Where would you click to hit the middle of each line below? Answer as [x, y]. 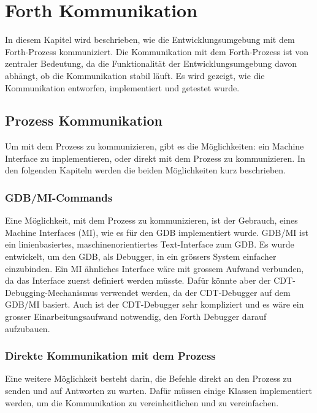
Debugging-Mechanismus [52, 292]
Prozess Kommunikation [84, 120]
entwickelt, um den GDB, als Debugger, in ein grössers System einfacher [141, 256]
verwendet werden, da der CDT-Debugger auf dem [195, 292]
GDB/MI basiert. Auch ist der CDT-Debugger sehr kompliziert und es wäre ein [155, 304]
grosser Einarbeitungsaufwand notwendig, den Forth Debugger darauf [136, 316]
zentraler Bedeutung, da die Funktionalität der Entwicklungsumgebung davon [151, 63]
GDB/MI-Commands [59, 197]
